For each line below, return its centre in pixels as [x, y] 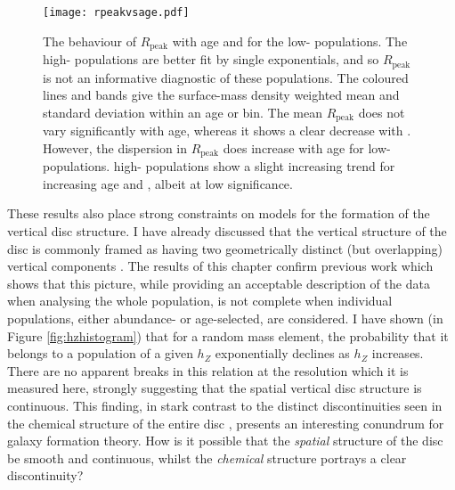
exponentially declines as [282, 353]
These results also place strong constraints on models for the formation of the [219, 213]
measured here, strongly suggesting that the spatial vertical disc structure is [215, 388]
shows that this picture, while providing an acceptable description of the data [219, 283]
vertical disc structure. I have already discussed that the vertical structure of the [227, 231]
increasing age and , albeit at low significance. [168, 183]
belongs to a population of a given [100, 353]
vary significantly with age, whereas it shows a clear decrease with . [227, 131]
